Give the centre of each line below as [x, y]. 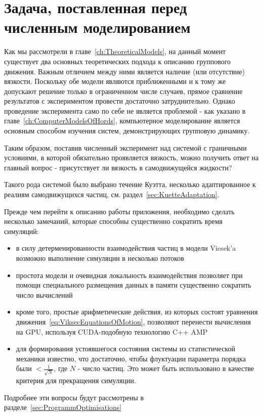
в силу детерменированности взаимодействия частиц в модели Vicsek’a [126, 248]
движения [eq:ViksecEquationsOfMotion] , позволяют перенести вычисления [133, 321]
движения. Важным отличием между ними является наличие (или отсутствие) [124, 71]
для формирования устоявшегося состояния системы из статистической [125, 349]
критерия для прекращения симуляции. [76, 380]
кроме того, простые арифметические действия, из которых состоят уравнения [137, 312]
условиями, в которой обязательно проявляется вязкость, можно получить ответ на [131, 157]
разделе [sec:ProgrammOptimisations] [63, 407]
